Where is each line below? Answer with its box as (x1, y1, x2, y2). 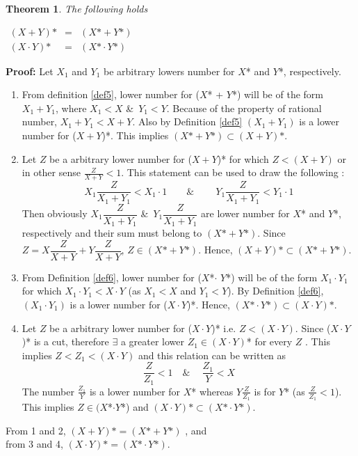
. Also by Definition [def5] (132, 114, 243, 129)
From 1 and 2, (6, 423, 66, 437)
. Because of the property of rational (166, 100, 322, 115)
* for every (246, 334, 293, 349)
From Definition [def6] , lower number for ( (22, 269, 202, 284)
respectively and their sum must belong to (22, 226, 202, 240)
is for (254, 384, 276, 398)
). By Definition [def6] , (227, 283, 324, 298)
